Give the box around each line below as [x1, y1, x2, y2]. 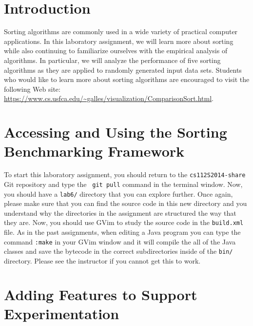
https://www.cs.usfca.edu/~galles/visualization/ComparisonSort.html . [4, 93, 214, 103]
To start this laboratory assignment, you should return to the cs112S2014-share [4, 169, 246, 180]
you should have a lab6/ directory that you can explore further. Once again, [4, 188, 233, 199]
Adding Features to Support [4, 284, 197, 304]
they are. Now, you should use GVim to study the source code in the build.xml [4, 217, 244, 227]
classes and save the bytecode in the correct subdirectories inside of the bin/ [4, 246, 233, 256]
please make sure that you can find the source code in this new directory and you [4, 198, 247, 208]
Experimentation [4, 303, 119, 323]
